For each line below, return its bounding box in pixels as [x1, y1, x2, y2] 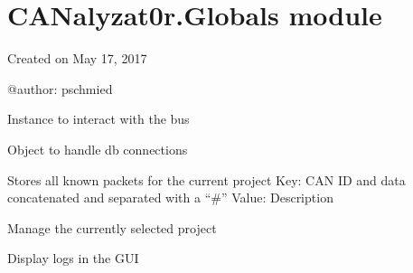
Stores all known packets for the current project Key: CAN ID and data [7, 170, 406, 189]
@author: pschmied [7, 79, 113, 98]
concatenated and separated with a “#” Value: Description [7, 188, 333, 207]
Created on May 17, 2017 [7, 49, 147, 68]
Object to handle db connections [7, 139, 188, 158]
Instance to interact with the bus [7, 109, 190, 128]
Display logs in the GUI [7, 249, 139, 268]
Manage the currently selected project [7, 218, 217, 237]
